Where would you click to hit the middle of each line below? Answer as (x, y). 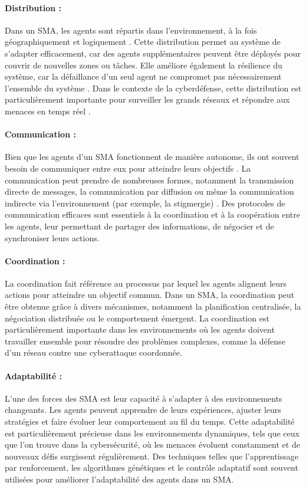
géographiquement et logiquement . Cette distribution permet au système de (143, 42)
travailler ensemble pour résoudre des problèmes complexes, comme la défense (145, 341)
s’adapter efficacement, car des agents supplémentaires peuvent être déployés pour (153, 53)
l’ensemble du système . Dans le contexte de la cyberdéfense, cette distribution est (153, 88)
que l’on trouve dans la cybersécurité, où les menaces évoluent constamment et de (152, 444)
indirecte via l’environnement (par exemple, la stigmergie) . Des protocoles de (145, 203)
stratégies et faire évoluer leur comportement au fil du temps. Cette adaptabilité (150, 421)
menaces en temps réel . (48, 111)
